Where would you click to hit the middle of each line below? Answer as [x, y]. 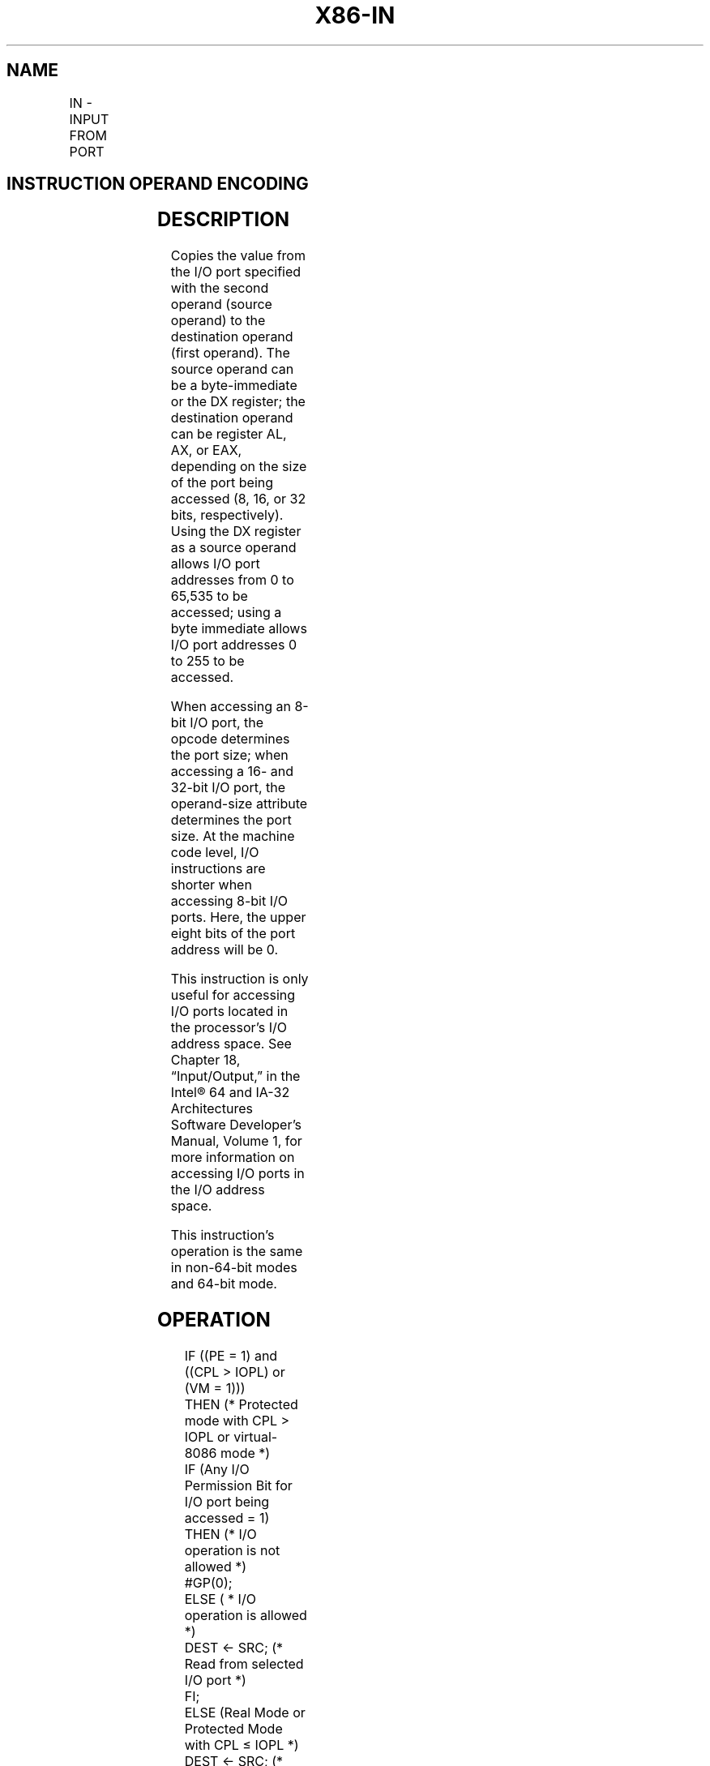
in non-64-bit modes [234, 1268]
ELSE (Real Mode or [245, 1713]
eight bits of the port [233, 934]
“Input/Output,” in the [235, 1076]
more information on [233, 1157]
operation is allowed [246, 1616]
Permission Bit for [238, 1486]
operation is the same [237, 1252]
